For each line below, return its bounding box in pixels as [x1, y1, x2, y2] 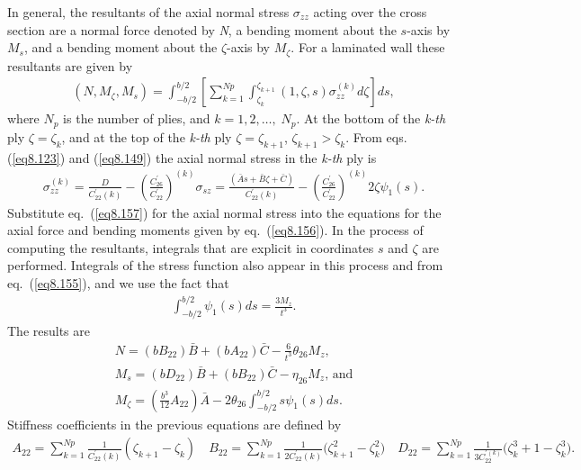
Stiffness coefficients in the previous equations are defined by [7, 415, 342, 434]
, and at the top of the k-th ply [61, 127, 232, 146]
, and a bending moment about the [23, 38, 218, 57]
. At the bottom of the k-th [296, 109, 446, 128]
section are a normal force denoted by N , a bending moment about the [7, 20, 397, 39]
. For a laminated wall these [290, 38, 445, 57]
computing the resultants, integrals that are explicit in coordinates [7, 238, 374, 257]
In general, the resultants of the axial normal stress [7, 3, 290, 21]
